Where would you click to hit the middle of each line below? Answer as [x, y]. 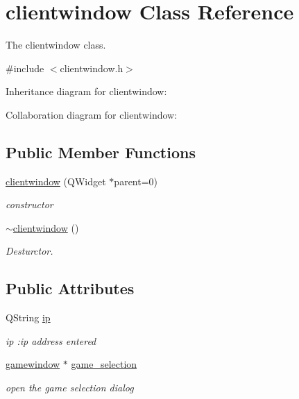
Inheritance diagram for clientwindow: [86, 91]
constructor [29, 204]
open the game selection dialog [70, 388]
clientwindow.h [92, 68]
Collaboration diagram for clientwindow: [92, 114]
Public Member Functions [101, 152]
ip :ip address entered [51, 340]
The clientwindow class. [56, 45]
